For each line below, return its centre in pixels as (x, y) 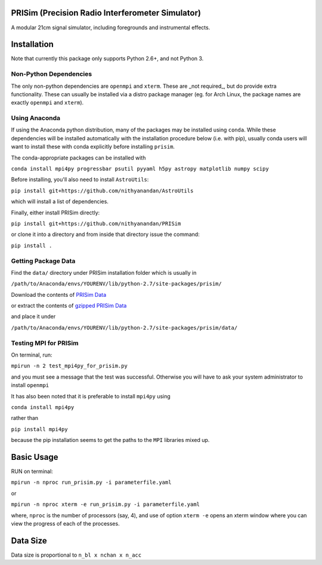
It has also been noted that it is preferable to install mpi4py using (91, 396)
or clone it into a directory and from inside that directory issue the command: (105, 234)
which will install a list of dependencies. (60, 202)
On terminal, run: (32, 355)
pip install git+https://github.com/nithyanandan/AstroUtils (102, 191)
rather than (25, 418)
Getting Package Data (43, 261)
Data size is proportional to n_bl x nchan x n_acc (76, 555)
